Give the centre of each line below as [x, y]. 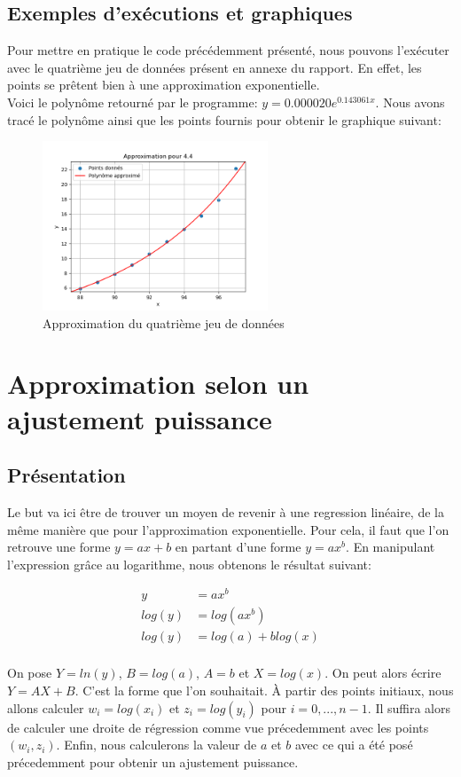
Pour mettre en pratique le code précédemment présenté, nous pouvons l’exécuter [228, 50]
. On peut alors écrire [383, 673]
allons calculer [46, 707]
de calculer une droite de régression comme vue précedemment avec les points [218, 727]
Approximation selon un [158, 384]
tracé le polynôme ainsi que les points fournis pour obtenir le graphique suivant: [224, 119]
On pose [30, 673]
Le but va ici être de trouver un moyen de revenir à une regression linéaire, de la [226, 511]
